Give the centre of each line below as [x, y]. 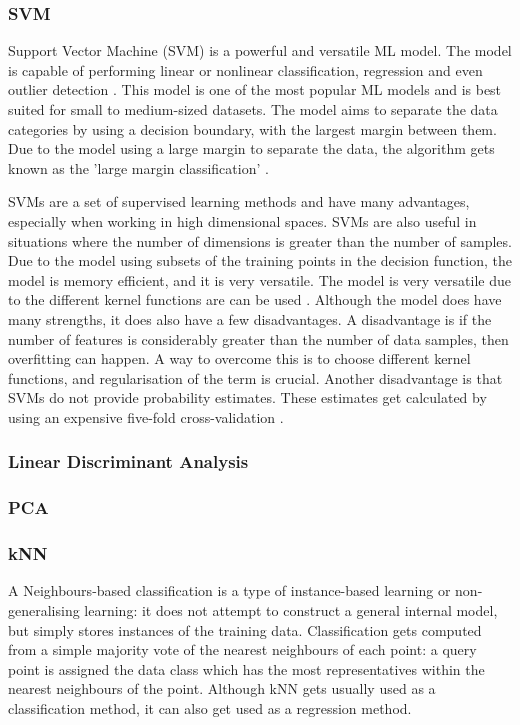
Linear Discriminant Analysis [128, 461]
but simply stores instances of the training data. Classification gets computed [245, 629]
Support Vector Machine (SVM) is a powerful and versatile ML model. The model [260, 50]
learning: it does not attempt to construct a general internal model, [291, 610]
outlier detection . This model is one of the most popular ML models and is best [255, 89]
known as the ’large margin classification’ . [138, 167]
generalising [44, 610]
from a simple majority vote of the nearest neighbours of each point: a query [242, 649]
